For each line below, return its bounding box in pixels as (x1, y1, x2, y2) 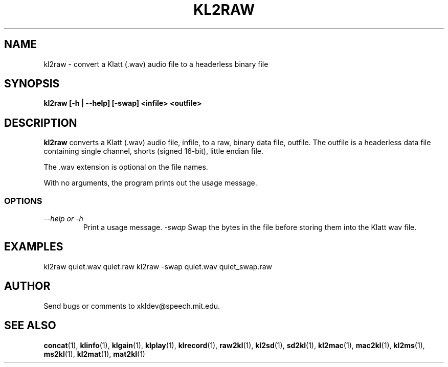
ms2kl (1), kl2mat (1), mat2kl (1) (43, 349, 145, 358)
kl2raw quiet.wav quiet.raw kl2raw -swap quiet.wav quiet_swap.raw (43, 262, 273, 271)
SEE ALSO (4, 319, 56, 332)
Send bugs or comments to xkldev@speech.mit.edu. (43, 301, 220, 310)
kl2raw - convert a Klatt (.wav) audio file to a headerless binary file (43, 59, 268, 68)
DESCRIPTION (4, 116, 77, 129)
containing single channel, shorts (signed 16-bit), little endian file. (43, 147, 263, 156)
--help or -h (43, 214, 83, 223)
